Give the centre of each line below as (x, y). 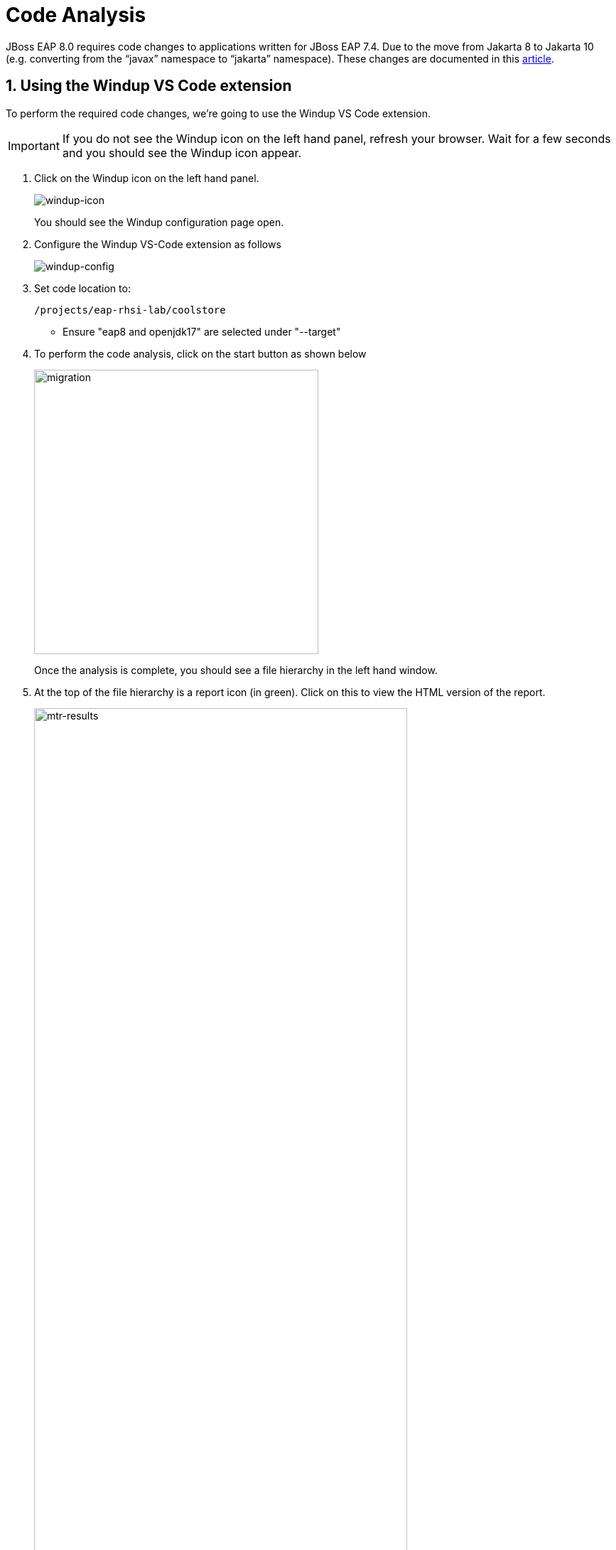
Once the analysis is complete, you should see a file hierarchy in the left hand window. (236, 670)
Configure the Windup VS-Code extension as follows (158, 244)
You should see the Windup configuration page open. (159, 222)
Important (34, 145)
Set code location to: (82, 288)
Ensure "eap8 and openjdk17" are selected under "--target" (202, 331)
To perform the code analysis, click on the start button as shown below (200, 353)
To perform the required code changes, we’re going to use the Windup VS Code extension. (218, 113)
